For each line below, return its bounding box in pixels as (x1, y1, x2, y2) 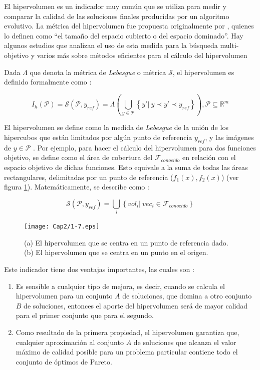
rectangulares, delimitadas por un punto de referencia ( (4, 171, 173, 182)
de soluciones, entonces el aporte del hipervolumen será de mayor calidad (24, 300, 247, 310)
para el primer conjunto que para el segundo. (16, 310, 154, 320)
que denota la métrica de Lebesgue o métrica (30, 66, 166, 77)
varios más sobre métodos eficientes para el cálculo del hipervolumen (37, 49, 247, 60)
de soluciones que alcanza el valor (133, 336, 236, 347)
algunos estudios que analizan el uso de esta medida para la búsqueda (4, 40, 218, 50)
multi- (220, 40, 239, 50)
